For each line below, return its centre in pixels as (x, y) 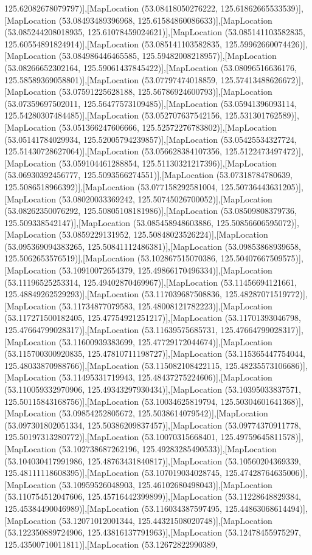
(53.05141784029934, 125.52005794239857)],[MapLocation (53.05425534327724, (151, 139)
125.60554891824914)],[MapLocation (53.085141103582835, (113, 43)
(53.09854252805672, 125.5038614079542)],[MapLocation (163, 413)
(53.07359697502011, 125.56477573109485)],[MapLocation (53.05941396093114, (151, 103)
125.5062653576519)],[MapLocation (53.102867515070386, (111, 258)
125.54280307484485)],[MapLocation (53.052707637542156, (113, 115)
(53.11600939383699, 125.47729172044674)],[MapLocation (165, 341)
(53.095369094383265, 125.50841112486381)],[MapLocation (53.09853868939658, (153, 246)
